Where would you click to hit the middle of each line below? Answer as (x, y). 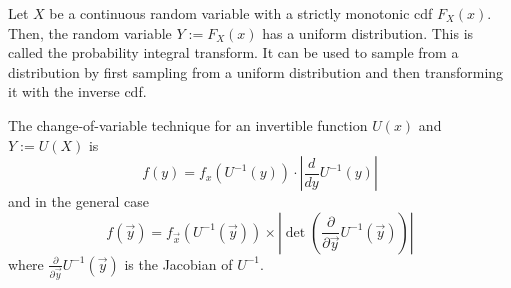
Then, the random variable (90, 32)
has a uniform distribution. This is (368, 32)
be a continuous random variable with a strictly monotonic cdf (241, 13)
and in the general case (78, 201)
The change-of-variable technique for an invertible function (188, 124)
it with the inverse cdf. (77, 91)
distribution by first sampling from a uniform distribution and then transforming (256, 71)
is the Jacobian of (178, 263)
